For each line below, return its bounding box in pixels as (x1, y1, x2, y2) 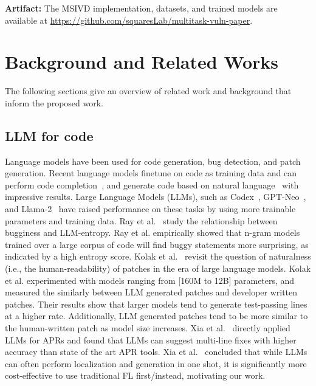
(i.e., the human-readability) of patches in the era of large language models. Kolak (5, 262, 311, 275)
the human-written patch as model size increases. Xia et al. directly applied (5, 322, 290, 334)
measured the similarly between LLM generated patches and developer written (5, 286, 298, 298)
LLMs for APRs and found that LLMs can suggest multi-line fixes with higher (5, 333, 297, 346)
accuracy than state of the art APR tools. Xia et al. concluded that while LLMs (5, 345, 307, 358)
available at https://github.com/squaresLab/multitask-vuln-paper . (5, 13, 253, 26)
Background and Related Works (5, 49, 279, 74)
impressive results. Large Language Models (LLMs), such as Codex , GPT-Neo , (5, 190, 306, 203)
